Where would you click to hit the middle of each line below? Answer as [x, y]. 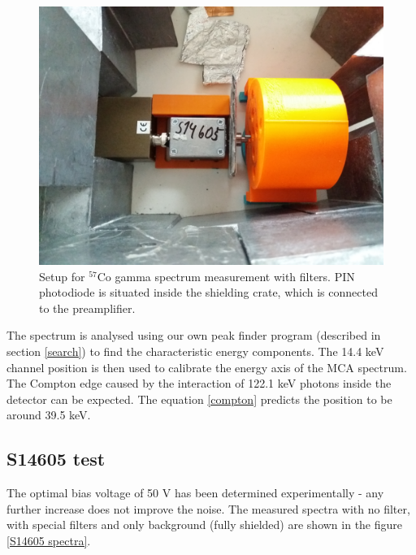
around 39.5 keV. [49, 415]
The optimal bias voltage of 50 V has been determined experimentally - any [195, 493]
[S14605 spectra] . [49, 540]
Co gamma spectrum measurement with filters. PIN [226, 276]
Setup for [62, 276]
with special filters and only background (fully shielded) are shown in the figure [205, 525]
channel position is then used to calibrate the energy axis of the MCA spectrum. [207, 367]
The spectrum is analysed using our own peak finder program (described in [194, 335]
